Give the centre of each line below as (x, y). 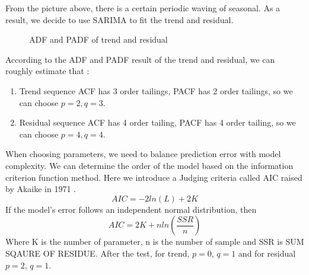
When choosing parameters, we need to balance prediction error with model (143, 154)
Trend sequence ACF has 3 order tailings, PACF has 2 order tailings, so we (156, 90)
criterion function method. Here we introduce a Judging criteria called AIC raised (154, 177)
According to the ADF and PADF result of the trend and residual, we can (140, 59)
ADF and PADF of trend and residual (98, 39)
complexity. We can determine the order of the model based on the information (149, 165)
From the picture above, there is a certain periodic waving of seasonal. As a (143, 8)
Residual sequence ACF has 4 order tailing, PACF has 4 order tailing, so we (157, 122)
